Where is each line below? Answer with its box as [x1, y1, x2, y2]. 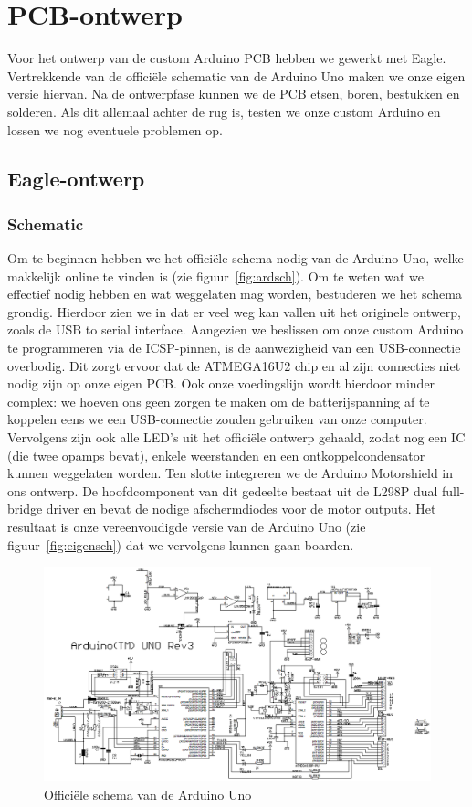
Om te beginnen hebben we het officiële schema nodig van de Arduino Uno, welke [7, 249, 464, 268]
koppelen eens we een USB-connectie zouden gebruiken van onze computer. [7, 409, 427, 429]
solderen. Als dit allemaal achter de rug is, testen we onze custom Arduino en [7, 101, 441, 121]
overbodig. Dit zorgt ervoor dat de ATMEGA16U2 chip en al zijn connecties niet [7, 356, 461, 375]
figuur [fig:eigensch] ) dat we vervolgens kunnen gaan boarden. [7, 535, 354, 554]
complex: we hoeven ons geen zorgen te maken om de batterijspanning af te [7, 391, 430, 410]
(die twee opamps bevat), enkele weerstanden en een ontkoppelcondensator [7, 445, 425, 464]
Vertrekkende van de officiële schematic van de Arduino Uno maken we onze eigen [7, 66, 466, 85]
